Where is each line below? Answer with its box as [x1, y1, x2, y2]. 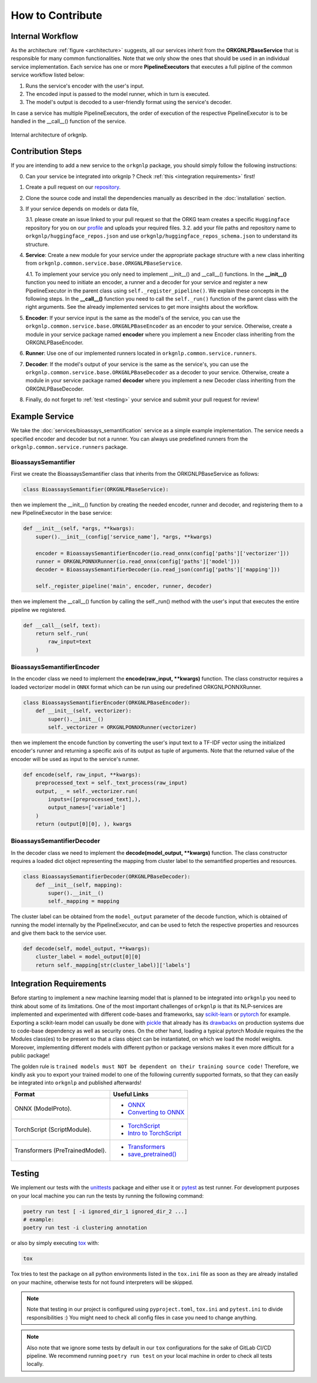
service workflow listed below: [11, 71, 85, 79]
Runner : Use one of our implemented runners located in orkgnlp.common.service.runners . [25, 350, 257, 357]
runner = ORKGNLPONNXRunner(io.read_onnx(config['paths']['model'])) [35, 558, 240, 565]
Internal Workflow [11, 31, 79, 41]
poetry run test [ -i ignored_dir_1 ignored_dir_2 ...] [23, 1208, 188, 1215]
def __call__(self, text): [23, 622, 101, 629]
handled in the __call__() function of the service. [11, 118, 126, 125]
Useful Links [113, 1090, 149, 1098]
